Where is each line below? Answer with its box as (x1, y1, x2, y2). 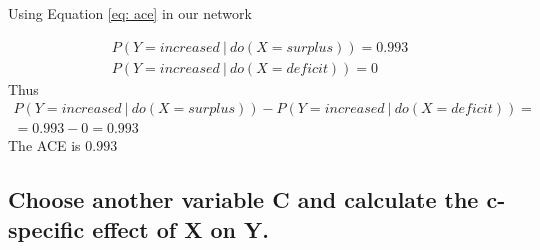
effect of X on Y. (92, 213, 269, 244)
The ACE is (8, 135, 81, 156)
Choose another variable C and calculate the (8, 184, 479, 215)
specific (8, 213, 85, 244)
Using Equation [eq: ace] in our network (8, 3, 252, 23)
